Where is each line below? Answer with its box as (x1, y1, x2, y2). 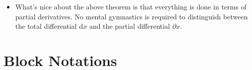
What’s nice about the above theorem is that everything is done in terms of (15, 1, 247, 11)
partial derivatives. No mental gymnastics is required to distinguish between (15, 11, 248, 21)
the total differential (15, 21, 77, 31)
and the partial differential (89, 21, 170, 31)
